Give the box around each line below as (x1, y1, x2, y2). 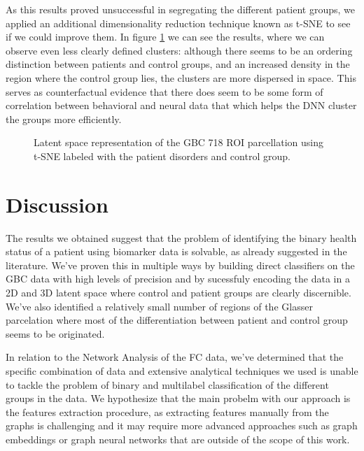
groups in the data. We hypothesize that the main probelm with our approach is (6, 391, 351, 406)
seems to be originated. (6, 326, 105, 341)
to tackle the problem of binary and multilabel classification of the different (6, 377, 329, 392)
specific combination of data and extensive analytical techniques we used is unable (6, 364, 358, 378)
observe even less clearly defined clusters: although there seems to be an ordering (6, 43, 353, 57)
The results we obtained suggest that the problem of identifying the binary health (6, 230, 357, 245)
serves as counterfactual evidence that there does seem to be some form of (6, 84, 323, 99)
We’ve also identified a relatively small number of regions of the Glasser (6, 299, 313, 313)
